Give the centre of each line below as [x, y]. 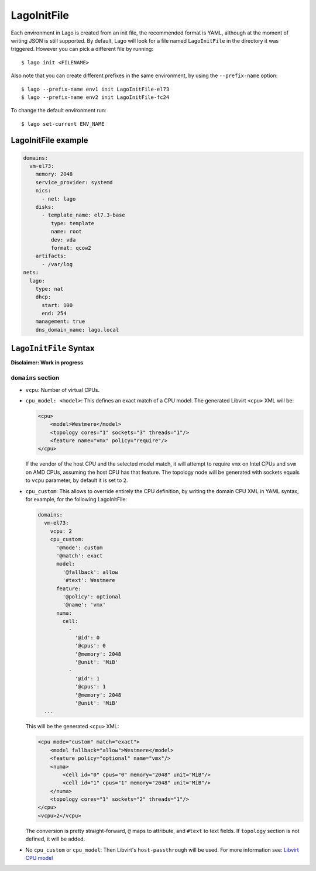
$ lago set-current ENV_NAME [63, 124]
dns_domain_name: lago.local [77, 330]
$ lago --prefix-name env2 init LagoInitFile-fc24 [95, 97]
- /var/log [57, 264]
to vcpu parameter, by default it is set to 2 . [77, 480]
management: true [60, 321]
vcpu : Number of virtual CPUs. [63, 390]
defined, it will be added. [55, 839]
